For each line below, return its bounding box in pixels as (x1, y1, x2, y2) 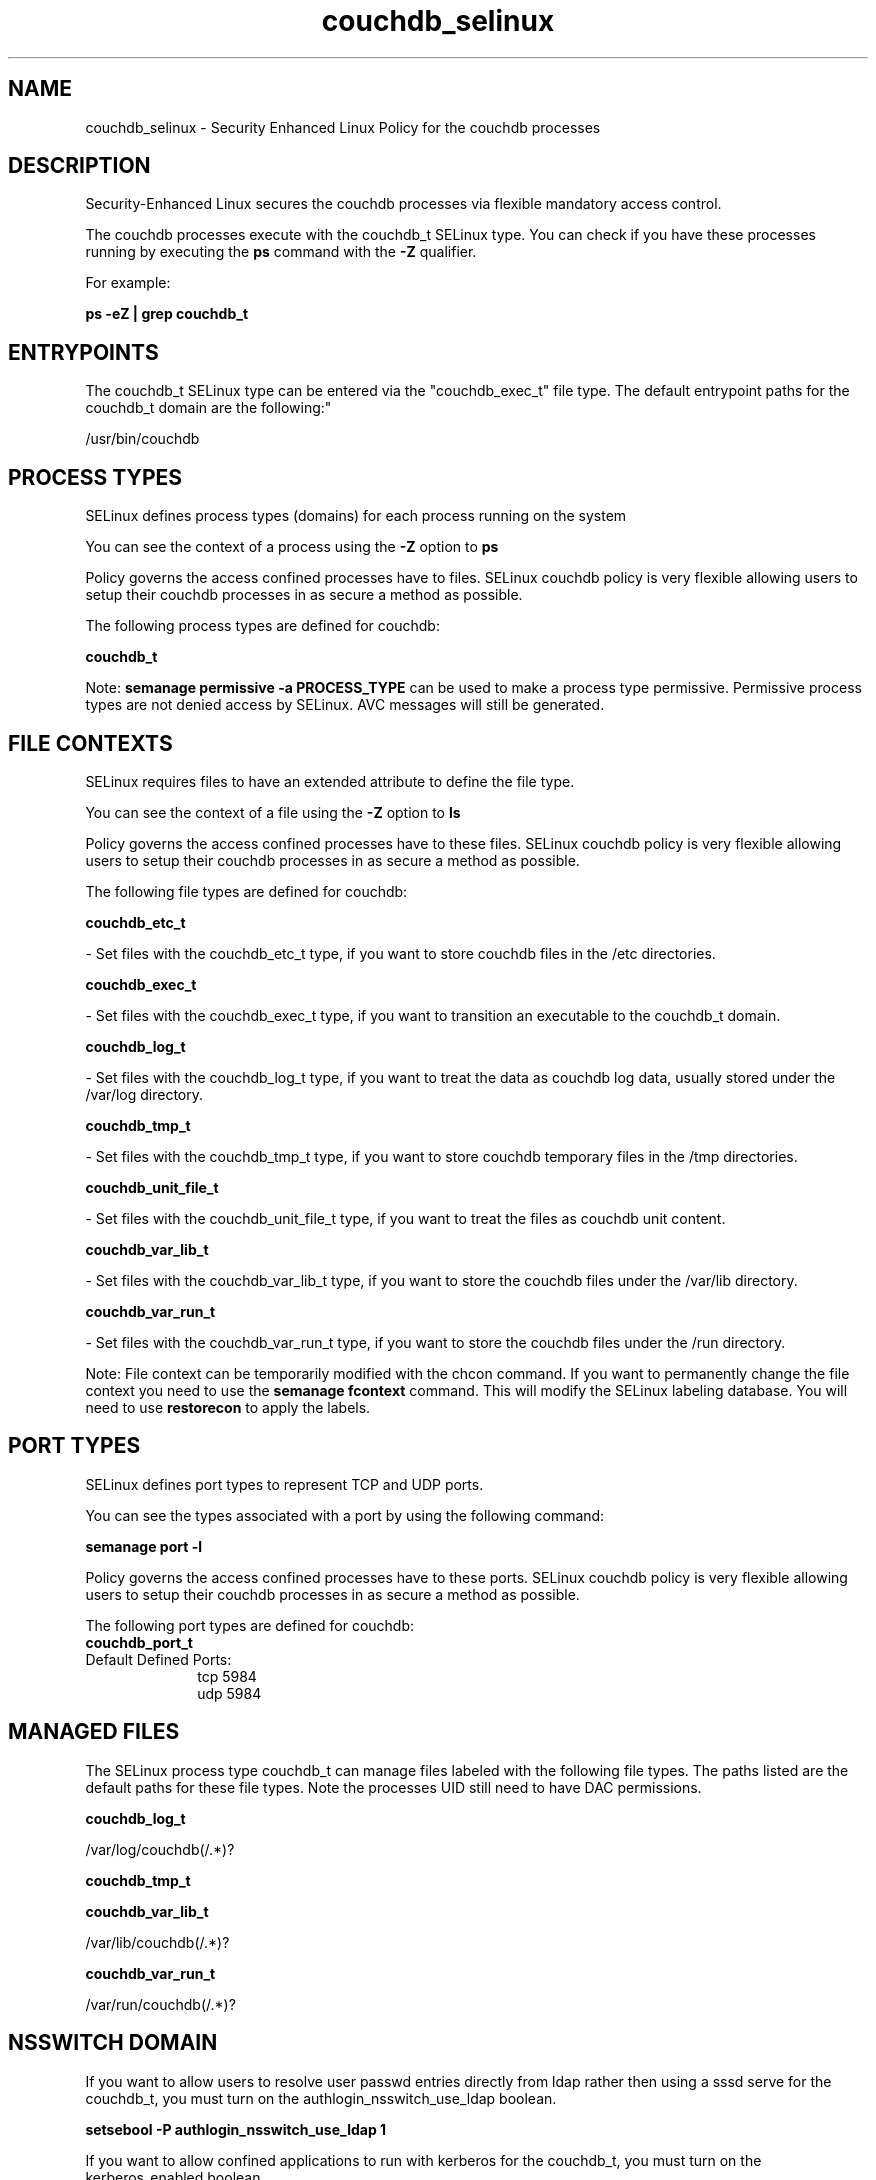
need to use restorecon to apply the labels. (85, 1398, 371, 1416)
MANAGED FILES (8, 1719, 180, 1745)
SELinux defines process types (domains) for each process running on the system (85, 507, 627, 525)
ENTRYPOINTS (8, 339, 159, 365)
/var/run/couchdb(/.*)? (85, 1995, 236, 2013)
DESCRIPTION (8, 153, 151, 179)
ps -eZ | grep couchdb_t (85, 305, 249, 323)
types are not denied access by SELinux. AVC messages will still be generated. (85, 696, 605, 714)
